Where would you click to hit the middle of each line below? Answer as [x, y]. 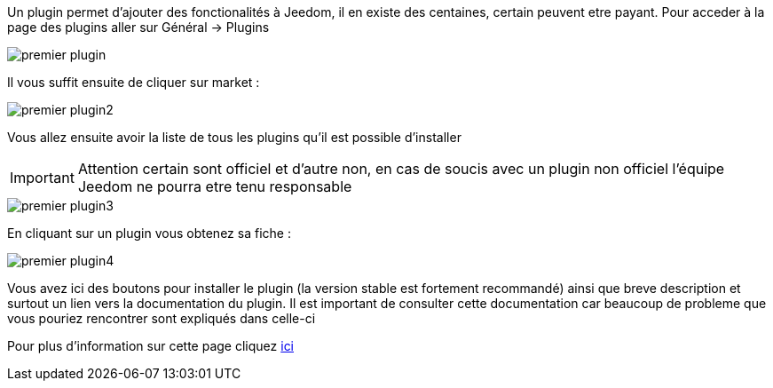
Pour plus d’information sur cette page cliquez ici [151, 346]
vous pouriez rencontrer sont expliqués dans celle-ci [162, 318]
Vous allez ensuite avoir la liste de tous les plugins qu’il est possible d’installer [234, 137]
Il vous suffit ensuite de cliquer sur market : [134, 82]
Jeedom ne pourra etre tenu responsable [215, 186]
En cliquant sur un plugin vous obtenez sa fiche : [149, 233]
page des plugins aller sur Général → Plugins [138, 27]
